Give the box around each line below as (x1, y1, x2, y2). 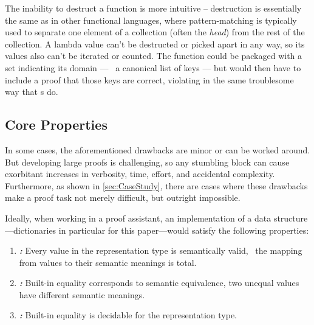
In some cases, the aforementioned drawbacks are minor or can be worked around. (5, 143, 310, 156)
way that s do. (5, 85, 58, 98)
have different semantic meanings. (19, 288, 145, 301)
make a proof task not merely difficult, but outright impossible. (5, 191, 241, 204)
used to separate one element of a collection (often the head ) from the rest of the (5, 26, 305, 38)
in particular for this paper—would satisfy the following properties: (58, 223, 309, 236)
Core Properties (5, 115, 108, 134)
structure (273, 211, 308, 224)
